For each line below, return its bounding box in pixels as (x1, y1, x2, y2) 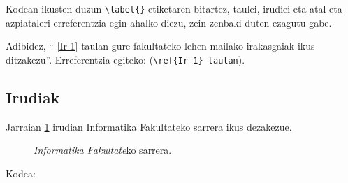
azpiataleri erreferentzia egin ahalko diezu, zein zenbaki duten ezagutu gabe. (6, 15, 332, 29)
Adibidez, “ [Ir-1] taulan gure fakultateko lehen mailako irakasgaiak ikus (6, 38, 315, 53)
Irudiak (6, 86, 60, 108)
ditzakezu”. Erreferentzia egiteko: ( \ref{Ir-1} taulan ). (6, 52, 245, 66)
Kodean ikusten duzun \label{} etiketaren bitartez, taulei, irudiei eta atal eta (6, 1, 342, 15)
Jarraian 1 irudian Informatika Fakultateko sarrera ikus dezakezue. (6, 119, 292, 133)
